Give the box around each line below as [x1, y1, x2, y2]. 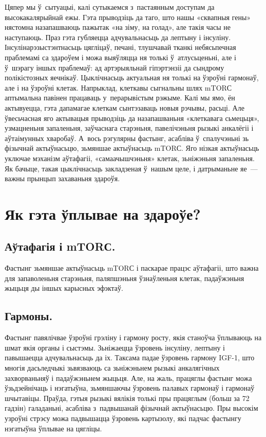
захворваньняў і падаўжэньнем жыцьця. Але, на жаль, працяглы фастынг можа [5, 372, 252, 383]
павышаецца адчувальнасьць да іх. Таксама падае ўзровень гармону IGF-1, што [5, 352, 255, 363]
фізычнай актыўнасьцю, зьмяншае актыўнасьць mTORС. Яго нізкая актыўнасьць [5, 143, 259, 153]
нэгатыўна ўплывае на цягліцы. [5, 423, 102, 433]
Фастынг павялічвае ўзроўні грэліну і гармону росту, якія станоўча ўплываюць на [5, 332, 262, 343]
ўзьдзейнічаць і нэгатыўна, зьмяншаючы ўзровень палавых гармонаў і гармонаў [5, 382, 255, 393]
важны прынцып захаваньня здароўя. [5, 173, 120, 184]
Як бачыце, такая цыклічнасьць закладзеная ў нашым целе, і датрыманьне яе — [5, 163, 258, 173]
